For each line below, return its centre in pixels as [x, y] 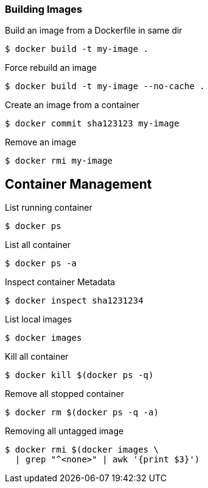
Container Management [78, 184]
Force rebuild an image [51, 68]
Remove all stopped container [64, 394]
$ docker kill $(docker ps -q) [79, 375]
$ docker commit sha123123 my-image [92, 124]
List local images [38, 319]
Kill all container [37, 357]
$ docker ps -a [41, 264]
